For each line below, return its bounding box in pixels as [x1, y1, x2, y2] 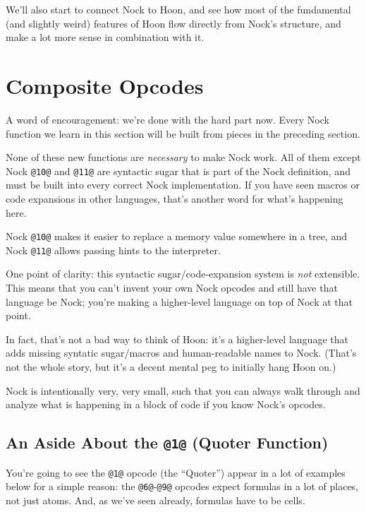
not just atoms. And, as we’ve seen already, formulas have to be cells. [6, 492, 305, 507]
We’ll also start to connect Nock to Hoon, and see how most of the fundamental [6, 2, 351, 16]
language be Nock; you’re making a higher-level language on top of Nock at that [6, 294, 353, 309]
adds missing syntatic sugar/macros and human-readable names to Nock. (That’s [6, 345, 357, 360]
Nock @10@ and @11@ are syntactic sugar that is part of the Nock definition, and [6, 163, 350, 178]
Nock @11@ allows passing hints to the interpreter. [6, 242, 221, 257]
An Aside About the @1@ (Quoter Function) [6, 431, 329, 453]
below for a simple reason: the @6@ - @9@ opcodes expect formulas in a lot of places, [6, 479, 359, 494]
